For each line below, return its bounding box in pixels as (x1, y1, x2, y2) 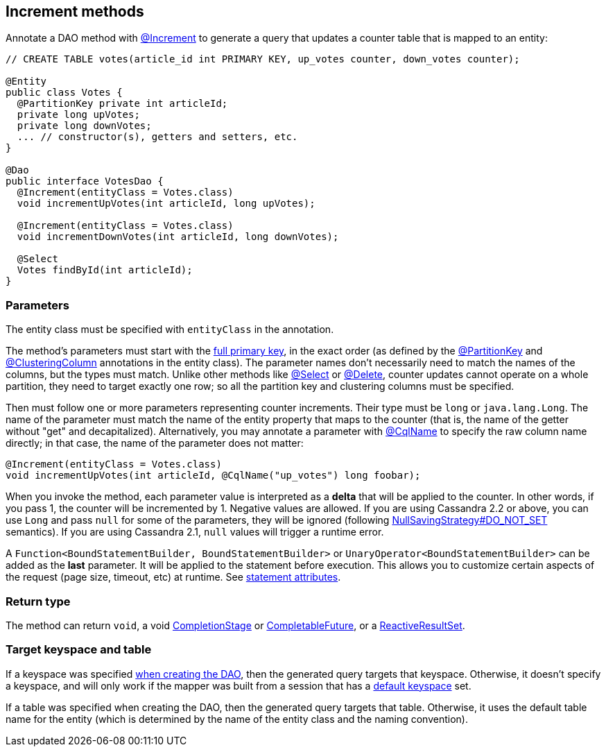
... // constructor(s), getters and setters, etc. (17, 131, 298, 143)
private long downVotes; (17, 120, 152, 132)
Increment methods (6, 3, 144, 20)
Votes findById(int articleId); (17, 264, 193, 276)
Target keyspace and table (6, 642, 152, 657)
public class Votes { (6, 87, 123, 99)
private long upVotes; (17, 109, 140, 121)
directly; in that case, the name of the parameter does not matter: (6, 437, 304, 450)
